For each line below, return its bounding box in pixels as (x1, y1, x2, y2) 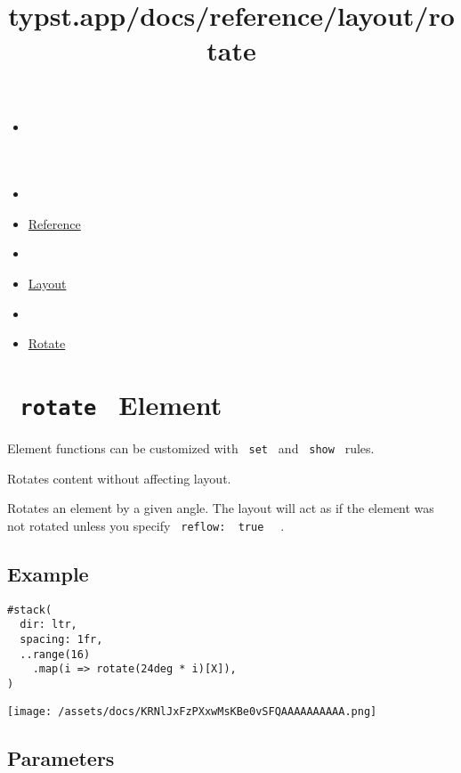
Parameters (7, 744, 115, 771)
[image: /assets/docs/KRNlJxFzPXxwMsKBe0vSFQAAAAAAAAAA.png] (7, 704, 377, 718)
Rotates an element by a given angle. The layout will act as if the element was (7, 499, 434, 517)
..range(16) (20, 647, 91, 661)
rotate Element (20, 386, 222, 422)
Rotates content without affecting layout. (7, 468, 231, 487)
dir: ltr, (20, 618, 77, 631)
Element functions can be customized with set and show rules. (7, 438, 375, 457)
